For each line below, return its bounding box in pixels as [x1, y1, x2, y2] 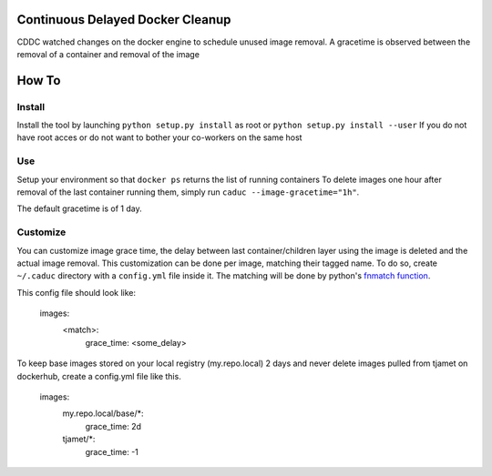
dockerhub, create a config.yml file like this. [16, 370, 181, 381]
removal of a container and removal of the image [16, 48, 200, 59]
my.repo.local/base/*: [62, 408, 144, 419]
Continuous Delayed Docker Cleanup [16, 12, 231, 27]
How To [16, 73, 61, 88]
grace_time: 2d [85, 420, 141, 431]
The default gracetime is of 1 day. [16, 203, 142, 214]
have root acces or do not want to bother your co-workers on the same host [16, 132, 302, 143]
